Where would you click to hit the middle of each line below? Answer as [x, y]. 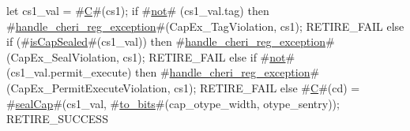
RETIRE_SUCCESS [57, 119]
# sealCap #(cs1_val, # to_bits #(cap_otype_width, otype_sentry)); [173, 103]
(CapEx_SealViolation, [63, 56]
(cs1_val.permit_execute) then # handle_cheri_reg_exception [158, 72]
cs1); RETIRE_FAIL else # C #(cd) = [267, 87]
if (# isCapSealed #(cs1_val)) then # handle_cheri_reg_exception [166, 41]
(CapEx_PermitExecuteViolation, [88, 87]
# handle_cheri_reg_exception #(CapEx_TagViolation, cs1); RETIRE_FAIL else [205, 26]
